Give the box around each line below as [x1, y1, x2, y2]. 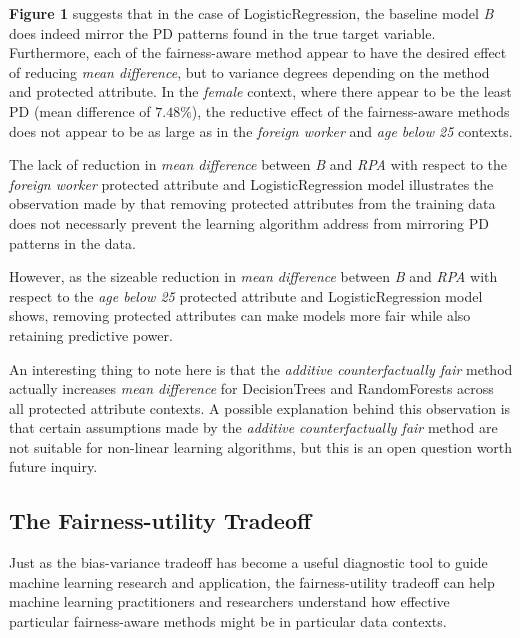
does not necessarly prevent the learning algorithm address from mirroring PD [9, 212, 489, 233]
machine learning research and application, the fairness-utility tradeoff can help [9, 571, 495, 592]
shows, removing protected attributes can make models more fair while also [9, 305, 471, 326]
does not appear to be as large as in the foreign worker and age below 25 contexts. [9, 120, 513, 141]
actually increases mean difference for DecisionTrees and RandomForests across [9, 378, 494, 399]
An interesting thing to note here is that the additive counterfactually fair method [9, 358, 513, 379]
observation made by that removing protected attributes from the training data [9, 193, 496, 214]
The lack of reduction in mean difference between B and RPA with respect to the [9, 154, 508, 175]
